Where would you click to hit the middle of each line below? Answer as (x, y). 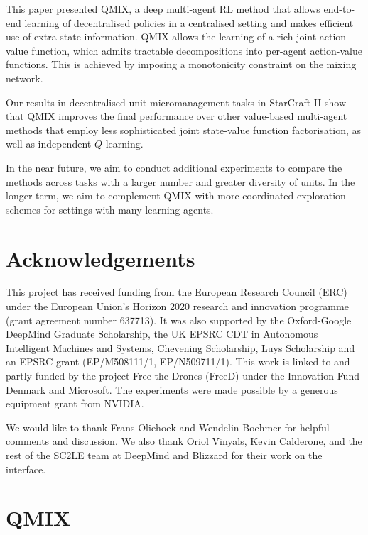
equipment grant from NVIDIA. (75, 403)
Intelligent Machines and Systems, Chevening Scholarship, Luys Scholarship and (180, 347)
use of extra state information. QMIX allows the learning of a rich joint (161, 37)
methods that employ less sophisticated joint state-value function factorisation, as (183, 129)
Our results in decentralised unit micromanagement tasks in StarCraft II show (176, 102)
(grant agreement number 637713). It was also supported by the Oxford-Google (179, 320)
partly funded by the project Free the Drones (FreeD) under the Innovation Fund (183, 375)
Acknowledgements (101, 258)
